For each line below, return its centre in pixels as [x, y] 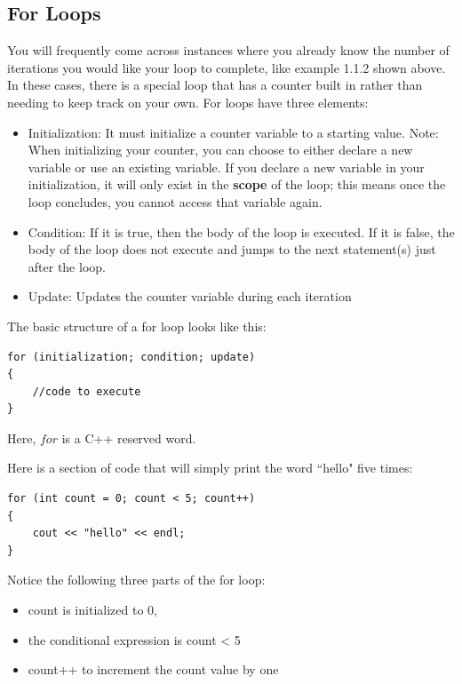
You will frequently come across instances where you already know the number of [228, 50]
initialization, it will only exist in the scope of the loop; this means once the [237, 184]
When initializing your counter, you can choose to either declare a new [220, 150]
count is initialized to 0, [92, 610]
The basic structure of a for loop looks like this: [137, 326]
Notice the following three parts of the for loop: [136, 580]
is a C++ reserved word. [129, 437]
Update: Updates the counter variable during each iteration [190, 296]
